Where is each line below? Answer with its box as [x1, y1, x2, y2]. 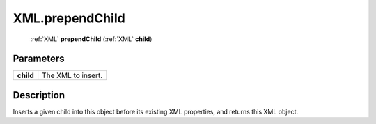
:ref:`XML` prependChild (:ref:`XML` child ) [30, 35, 152, 43]
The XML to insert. [42, 70, 103, 80]
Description [13, 89, 65, 101]
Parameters [13, 53, 65, 65]
